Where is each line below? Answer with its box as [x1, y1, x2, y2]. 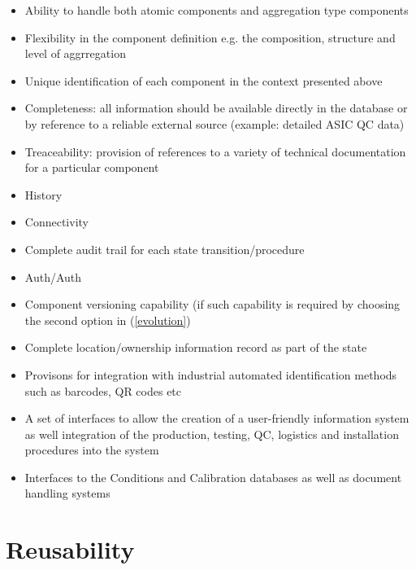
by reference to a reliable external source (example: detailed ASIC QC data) [24, 115, 405, 132]
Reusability [6, 533, 135, 566]
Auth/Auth [24, 268, 82, 285]
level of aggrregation [24, 45, 126, 62]
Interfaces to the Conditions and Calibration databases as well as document [24, 468, 402, 485]
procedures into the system [24, 441, 159, 458]
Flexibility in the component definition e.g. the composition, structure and [24, 28, 396, 46]
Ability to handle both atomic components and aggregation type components [24, 2, 409, 18]
